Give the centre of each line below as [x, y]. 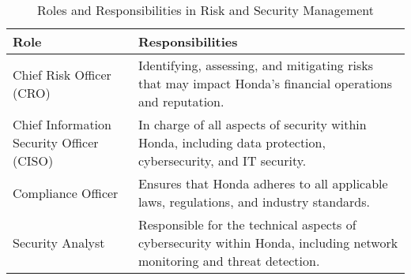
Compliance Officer [66, 192]
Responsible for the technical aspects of [247, 224]
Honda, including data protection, [232, 142]
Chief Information [62, 124]
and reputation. [181, 101]
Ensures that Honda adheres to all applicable [263, 183]
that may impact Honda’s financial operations [265, 83]
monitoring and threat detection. [229, 261]
